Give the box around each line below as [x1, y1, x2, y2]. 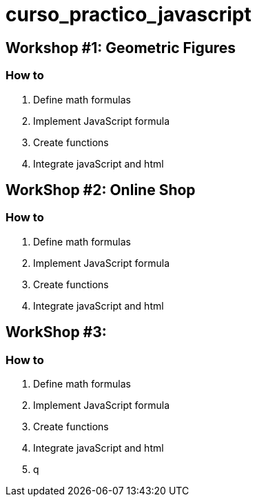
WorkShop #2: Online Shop [6, 181, 196, 199]
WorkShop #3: [6, 323, 107, 341]
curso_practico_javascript [6, 3, 251, 26]
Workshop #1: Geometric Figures [6, 39, 236, 57]
